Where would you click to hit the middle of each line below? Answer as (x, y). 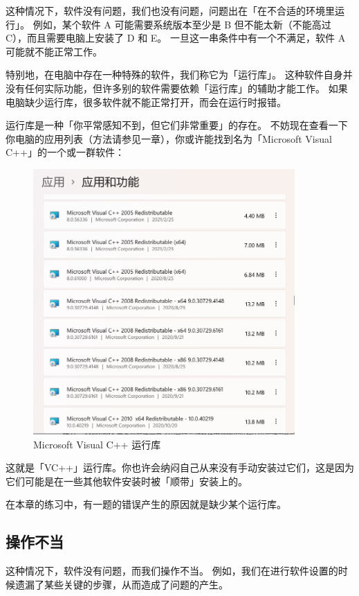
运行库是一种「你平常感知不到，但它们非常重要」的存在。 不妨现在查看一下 (177, 125)
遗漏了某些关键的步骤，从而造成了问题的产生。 (121, 584)
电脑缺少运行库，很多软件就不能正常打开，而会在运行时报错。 (146, 102)
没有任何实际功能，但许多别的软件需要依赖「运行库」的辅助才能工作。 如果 (177, 88)
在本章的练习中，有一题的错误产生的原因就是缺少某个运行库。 (146, 504)
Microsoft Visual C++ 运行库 (97, 444)
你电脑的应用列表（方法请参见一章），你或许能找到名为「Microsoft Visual (169, 138)
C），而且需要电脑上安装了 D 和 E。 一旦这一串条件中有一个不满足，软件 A (176, 38)
